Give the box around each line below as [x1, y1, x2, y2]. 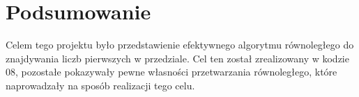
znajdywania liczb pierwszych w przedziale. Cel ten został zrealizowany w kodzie [6, 51, 349, 65]
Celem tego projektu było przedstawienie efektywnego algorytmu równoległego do [6, 37, 354, 52]
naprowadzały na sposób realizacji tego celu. [6, 78, 195, 92]
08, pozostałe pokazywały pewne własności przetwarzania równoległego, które [6, 64, 337, 79]
